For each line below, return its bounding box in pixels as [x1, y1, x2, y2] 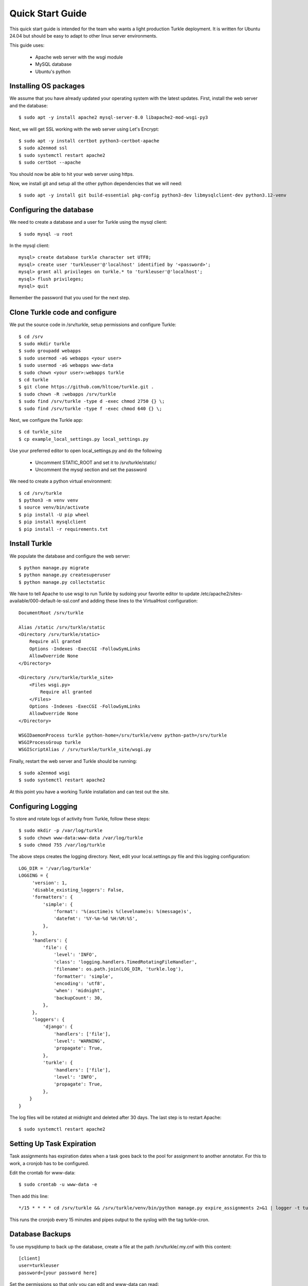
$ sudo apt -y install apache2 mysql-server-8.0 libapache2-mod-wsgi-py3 [18, 115, 208, 120]
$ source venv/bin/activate [18, 505, 89, 510]
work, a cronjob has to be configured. [9, 1160, 89, 1166]
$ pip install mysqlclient [18, 519, 87, 525]
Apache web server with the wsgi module [35, 54, 123, 60]
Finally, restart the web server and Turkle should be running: [9, 758, 137, 764]
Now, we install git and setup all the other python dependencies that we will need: [9, 180, 182, 186]
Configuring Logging [9, 802, 78, 811]
